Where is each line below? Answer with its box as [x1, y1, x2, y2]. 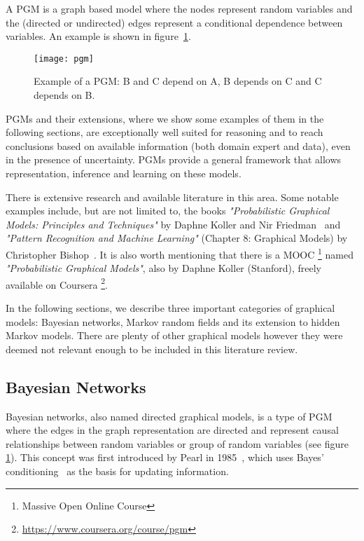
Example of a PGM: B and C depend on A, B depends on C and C [34, 74, 322, 88]
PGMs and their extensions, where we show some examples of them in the [6, 111, 324, 125]
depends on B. [34, 88, 95, 102]
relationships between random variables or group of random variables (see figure [6, 436, 349, 451]
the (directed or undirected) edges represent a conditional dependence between [6, 15, 343, 29]
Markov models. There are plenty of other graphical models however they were [6, 328, 343, 343]
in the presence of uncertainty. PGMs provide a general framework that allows [6, 152, 342, 167]
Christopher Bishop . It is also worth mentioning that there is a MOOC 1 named [6, 245, 353, 261]
